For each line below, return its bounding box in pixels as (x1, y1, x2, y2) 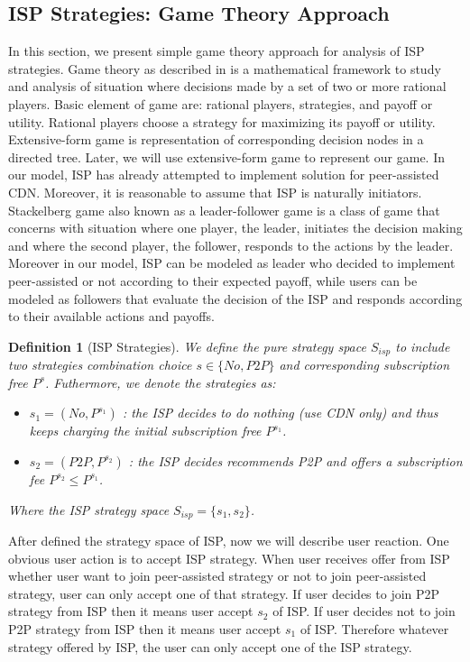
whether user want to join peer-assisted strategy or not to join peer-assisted (8, 566, 427, 585)
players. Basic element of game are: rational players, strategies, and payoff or (8, 94, 433, 113)
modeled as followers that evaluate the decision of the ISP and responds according (8, 289, 463, 308)
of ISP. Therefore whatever (300, 619, 449, 638)
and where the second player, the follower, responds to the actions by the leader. (8, 235, 454, 254)
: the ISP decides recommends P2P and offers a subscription (128, 451, 463, 470)
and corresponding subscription (279, 355, 450, 374)
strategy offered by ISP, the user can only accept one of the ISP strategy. (8, 637, 412, 656)
